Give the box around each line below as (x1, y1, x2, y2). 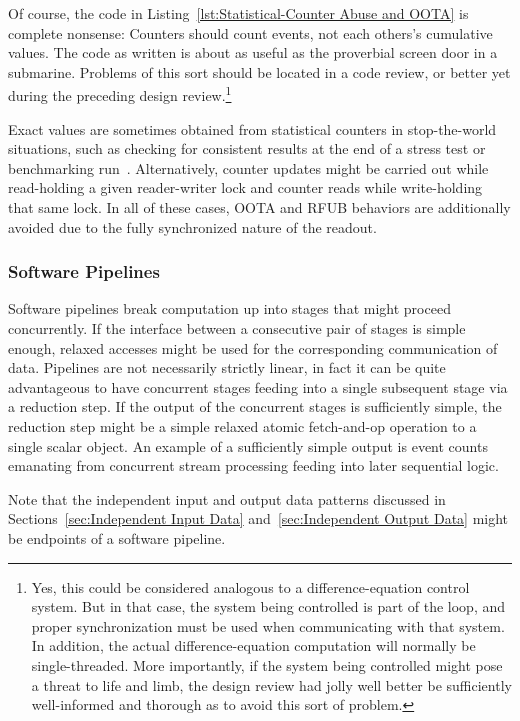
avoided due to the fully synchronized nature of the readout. (8, 216, 377, 237)
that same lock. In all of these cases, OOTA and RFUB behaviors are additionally (8, 197, 511, 217)
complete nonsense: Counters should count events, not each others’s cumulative (8, 22, 493, 43)
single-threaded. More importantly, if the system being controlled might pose (31, 654, 503, 675)
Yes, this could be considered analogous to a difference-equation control (31, 576, 470, 597)
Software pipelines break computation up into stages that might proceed (8, 298, 451, 319)
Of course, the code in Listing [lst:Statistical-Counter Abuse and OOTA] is (8, 3, 469, 23)
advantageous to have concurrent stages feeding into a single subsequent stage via (8, 376, 508, 397)
